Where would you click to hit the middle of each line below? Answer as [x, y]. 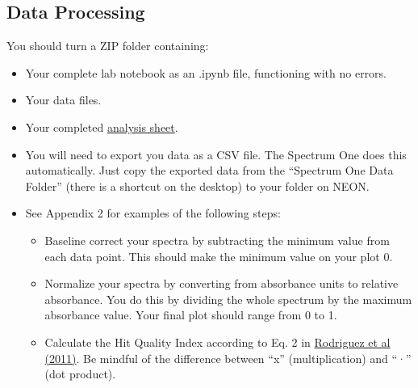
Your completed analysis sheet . [102, 127]
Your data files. [63, 100]
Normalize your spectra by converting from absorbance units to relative [222, 283]
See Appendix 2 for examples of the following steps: [153, 213]
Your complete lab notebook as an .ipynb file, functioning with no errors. [206, 72]
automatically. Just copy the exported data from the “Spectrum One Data [209, 170]
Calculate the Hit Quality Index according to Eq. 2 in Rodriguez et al [217, 342]
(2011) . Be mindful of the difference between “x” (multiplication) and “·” [228, 358]
